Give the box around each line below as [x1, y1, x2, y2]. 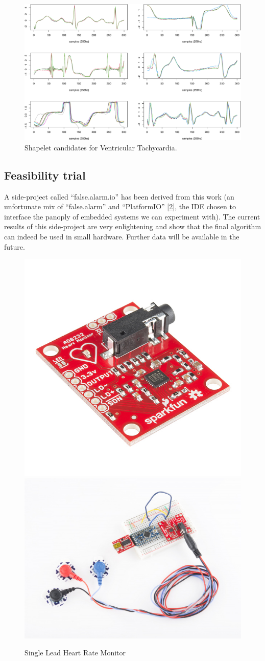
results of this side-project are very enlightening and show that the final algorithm [4, 221, 261, 232]
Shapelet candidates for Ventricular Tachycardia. [25, 142, 177, 152]
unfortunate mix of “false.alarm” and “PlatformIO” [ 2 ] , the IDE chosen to [4, 201, 236, 212]
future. [4, 241, 25, 252]
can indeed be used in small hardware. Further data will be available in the [4, 231, 239, 241]
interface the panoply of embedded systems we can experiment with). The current [4, 211, 260, 222]
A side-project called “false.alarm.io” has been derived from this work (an [4, 191, 234, 202]
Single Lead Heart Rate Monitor [25, 647, 126, 658]
